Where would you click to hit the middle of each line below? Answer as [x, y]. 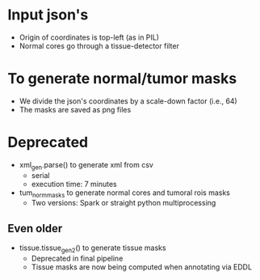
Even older [35, 228]
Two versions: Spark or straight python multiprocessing [124, 203]
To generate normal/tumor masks [122, 79]
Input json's [48, 15]
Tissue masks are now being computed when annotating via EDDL [141, 267]
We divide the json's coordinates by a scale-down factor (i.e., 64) [128, 101]
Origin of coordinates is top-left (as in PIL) [89, 37]
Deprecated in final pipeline [77, 259]
